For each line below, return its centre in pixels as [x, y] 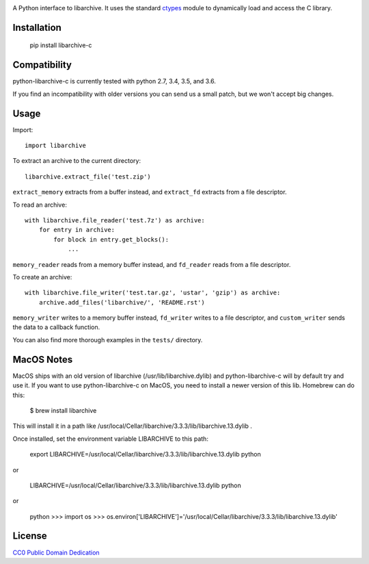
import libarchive [56, 145]
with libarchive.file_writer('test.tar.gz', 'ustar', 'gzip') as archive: [153, 293]
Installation [37, 27]
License [30, 536]
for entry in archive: [77, 230]
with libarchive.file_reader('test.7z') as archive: [115, 220]
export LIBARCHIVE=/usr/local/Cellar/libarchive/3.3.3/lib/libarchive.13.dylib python [145, 454]
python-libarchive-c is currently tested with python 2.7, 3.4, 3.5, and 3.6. [114, 81]
